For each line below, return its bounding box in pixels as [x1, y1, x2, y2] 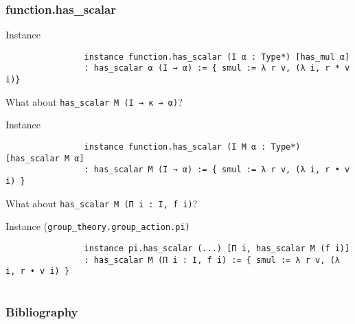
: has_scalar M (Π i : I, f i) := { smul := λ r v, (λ [84, 255, 340, 265]
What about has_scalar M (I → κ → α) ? [5, 94, 183, 108]
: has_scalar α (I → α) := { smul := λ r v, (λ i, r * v [84, 63, 350, 73]
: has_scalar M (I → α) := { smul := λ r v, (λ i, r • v [84, 165, 350, 175]
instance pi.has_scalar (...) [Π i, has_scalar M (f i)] [84, 243, 350, 253]
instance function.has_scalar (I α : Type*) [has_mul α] [84, 51, 350, 62]
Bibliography [5, 303, 78, 321]
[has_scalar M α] [5, 153, 84, 163]
